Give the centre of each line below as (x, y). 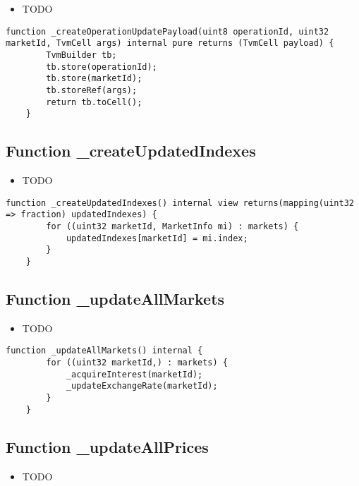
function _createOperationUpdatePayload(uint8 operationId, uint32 (168, 31)
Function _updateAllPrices (107, 446)
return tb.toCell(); (94, 102)
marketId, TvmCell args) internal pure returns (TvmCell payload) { (170, 43)
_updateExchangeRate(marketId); (142, 386)
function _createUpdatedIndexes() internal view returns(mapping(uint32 (180, 203)
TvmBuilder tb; (81, 55)
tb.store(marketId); (94, 79)
